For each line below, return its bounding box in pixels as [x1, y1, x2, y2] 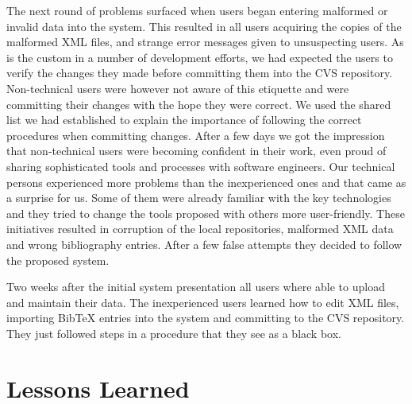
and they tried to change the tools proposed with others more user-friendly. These [6, 204, 405, 221]
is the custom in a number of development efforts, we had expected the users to [6, 49, 393, 65]
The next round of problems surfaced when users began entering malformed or [6, 2, 388, 18]
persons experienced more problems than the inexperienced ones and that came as [6, 173, 406, 190]
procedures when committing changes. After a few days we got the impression [6, 126, 385, 143]
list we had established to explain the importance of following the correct [6, 111, 362, 128]
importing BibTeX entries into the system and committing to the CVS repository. [6, 309, 405, 326]
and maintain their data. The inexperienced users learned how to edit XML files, [6, 293, 399, 310]
